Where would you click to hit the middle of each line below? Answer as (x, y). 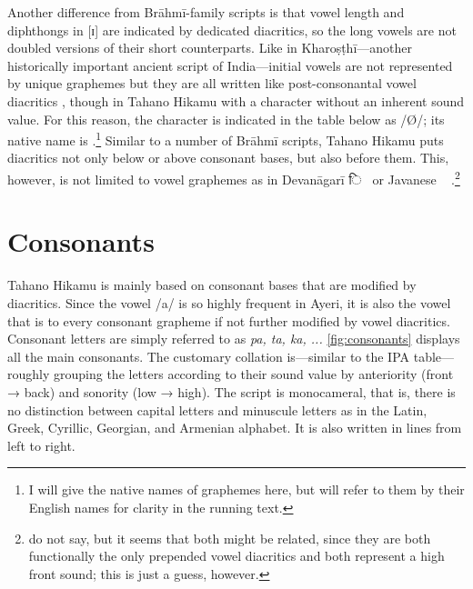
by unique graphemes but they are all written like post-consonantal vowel (212, 83)
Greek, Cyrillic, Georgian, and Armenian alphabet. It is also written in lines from (235, 428)
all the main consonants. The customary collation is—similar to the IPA (209, 356)
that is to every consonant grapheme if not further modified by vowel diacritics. (229, 320)
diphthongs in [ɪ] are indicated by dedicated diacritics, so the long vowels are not (232, 30)
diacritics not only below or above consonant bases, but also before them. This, (228, 158)
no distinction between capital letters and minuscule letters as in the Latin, (217, 409)
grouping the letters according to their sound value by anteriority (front (254, 374)
